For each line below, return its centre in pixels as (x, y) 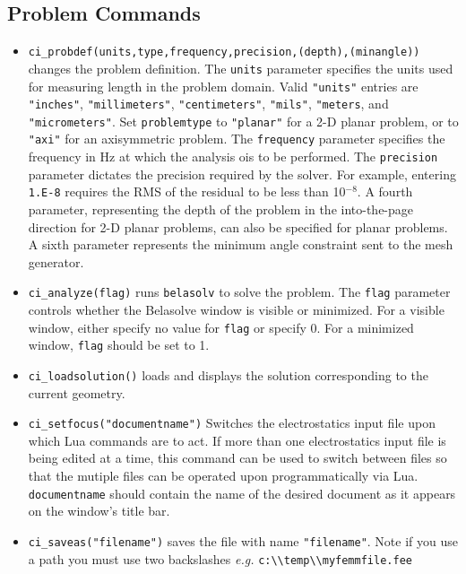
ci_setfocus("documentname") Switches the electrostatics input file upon (232, 423)
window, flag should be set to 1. (119, 345)
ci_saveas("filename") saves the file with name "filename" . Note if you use (243, 540)
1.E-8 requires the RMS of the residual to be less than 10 (187, 191)
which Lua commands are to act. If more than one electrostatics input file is (237, 440)
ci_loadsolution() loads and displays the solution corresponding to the (228, 374)
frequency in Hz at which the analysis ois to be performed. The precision (233, 157)
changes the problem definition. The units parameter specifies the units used (241, 68)
